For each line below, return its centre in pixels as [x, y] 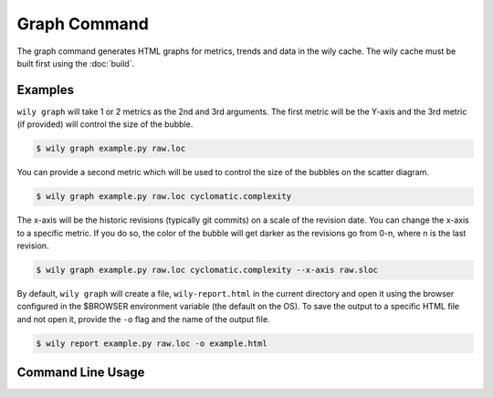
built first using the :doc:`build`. [76, 63]
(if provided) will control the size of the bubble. [105, 124]
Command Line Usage [81, 373]
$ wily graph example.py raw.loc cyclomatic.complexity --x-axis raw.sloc [207, 270]
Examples [46, 90]
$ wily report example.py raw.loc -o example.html [152, 343]
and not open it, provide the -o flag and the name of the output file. [143, 319]
